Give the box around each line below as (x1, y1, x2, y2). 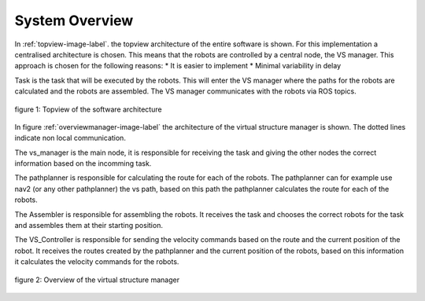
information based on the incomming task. (14, 159, 152, 168)
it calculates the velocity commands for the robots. (14, 257, 179, 266)
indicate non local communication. (14, 134, 126, 143)
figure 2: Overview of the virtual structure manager (14, 275, 180, 284)
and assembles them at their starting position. (14, 221, 163, 230)
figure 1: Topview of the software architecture (14, 105, 162, 114)
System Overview (14, 12, 134, 29)
